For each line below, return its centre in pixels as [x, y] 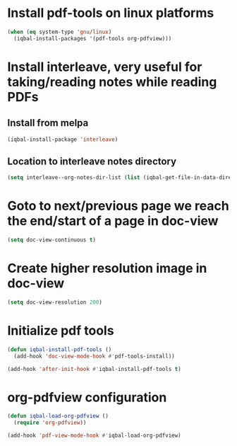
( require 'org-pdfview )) [50, 423]
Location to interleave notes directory [92, 161]
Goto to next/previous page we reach [118, 206]
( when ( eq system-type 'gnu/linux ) [60, 32]
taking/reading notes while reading [112, 82]
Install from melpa [48, 123]
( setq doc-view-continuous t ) [52, 240]
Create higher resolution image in [107, 269]
